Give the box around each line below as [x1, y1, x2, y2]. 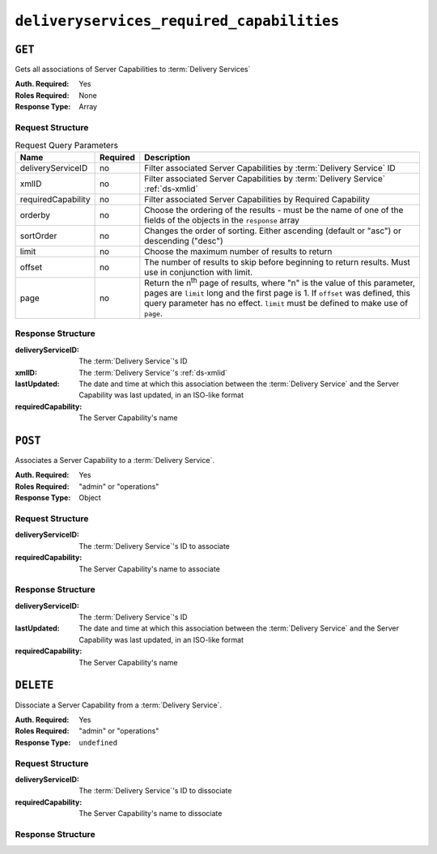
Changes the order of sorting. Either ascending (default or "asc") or [144, 225, 402, 236]
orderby [19, 209, 50, 220]
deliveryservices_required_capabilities [15, 12, 340, 30]
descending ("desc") [144, 235, 224, 246]
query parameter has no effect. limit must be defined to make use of [144, 298, 409, 309]
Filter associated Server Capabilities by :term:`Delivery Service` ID [144, 162, 396, 173]
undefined [78, 737, 117, 747]
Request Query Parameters [15, 139, 119, 151]
